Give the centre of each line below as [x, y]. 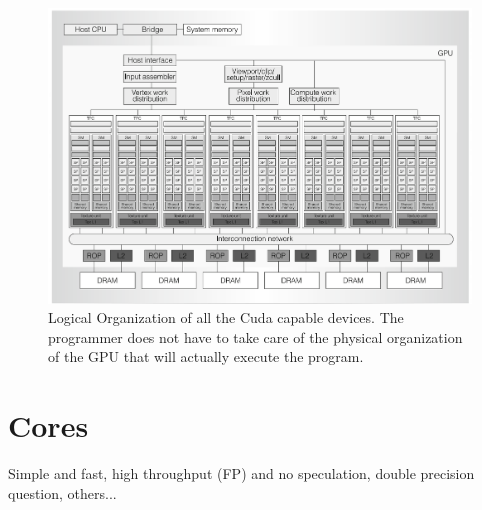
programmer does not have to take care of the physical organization [255, 336]
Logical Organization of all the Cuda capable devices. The [226, 317]
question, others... [62, 492]
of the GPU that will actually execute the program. [206, 356]
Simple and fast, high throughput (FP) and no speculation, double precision [241, 473]
